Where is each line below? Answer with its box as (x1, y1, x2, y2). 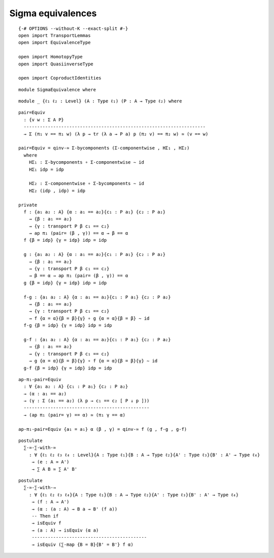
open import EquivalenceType (18, 40, 91, 46)
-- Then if (31, 513, 59, 519)
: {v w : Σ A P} (23, 117, 64, 123)
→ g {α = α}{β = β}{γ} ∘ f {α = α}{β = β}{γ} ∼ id (28, 358, 158, 364)
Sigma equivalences (9, 8, 97, 19)
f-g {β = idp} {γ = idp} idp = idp (23, 322, 113, 328)
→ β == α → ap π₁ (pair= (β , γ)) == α (28, 273, 128, 279)
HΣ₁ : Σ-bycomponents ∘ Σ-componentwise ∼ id (28, 160, 145, 165)
